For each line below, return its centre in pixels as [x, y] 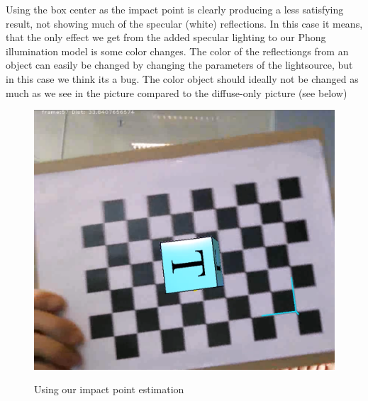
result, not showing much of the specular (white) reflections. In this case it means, [184, 23]
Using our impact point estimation [109, 389]
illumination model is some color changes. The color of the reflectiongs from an [177, 51]
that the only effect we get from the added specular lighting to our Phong [166, 37]
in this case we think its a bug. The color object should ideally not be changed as [182, 78]
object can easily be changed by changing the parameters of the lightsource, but [179, 65]
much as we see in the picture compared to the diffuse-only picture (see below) [177, 92]
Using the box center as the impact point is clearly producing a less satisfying [175, 9]
